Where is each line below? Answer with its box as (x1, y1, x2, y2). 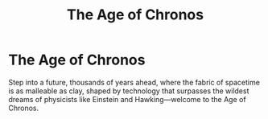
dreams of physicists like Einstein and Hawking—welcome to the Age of (8, 94, 247, 104)
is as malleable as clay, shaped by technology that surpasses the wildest (8, 86, 249, 96)
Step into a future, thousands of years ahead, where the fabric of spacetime (8, 77, 260, 87)
